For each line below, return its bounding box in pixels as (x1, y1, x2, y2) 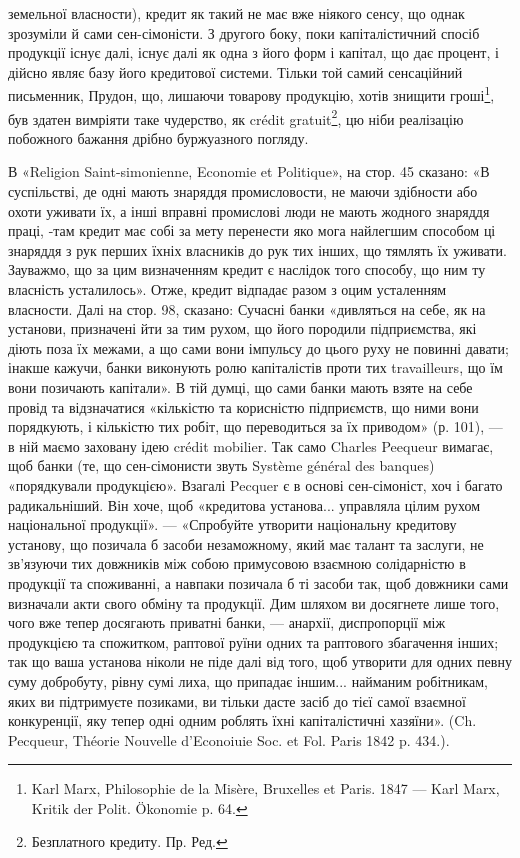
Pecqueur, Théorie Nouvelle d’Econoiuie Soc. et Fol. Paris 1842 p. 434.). (8, 729, 450, 750)
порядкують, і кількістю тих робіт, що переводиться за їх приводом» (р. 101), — (8, 416, 503, 437)
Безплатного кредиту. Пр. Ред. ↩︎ (31, 831, 228, 852)
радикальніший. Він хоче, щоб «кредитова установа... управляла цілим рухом (8, 494, 481, 515)
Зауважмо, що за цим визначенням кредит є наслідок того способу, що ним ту (8, 259, 486, 280)
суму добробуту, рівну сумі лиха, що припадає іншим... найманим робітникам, (8, 670, 489, 691)
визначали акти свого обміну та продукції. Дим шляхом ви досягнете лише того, (8, 592, 500, 613)
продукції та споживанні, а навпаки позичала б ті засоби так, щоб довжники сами (8, 572, 509, 593)
